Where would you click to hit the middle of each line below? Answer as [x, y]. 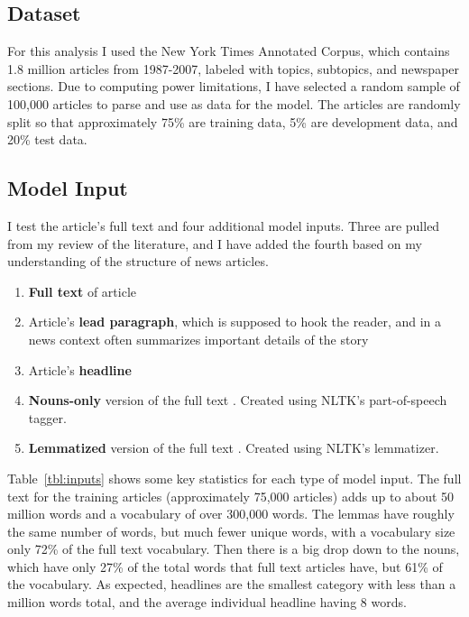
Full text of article [82, 291]
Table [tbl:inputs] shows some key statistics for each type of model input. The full [234, 478]
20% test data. [47, 139]
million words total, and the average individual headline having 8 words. [207, 602]
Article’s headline [80, 369]
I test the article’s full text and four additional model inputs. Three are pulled [224, 225]
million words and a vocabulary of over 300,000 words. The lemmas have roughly [231, 514]
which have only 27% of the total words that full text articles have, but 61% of [225, 566]
